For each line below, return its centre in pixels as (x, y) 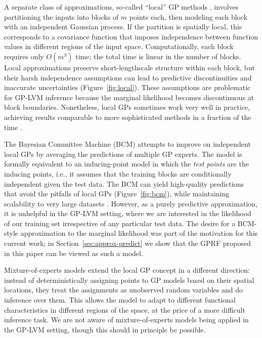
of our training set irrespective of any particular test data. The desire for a (120, 223)
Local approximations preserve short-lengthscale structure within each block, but (129, 67)
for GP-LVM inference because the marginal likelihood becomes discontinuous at (129, 97)
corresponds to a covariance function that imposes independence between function (131, 36)
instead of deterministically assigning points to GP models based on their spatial (129, 280)
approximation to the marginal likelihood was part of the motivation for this (139, 233)
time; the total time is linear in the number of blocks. (158, 56)
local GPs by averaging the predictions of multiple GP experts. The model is (123, 154)
